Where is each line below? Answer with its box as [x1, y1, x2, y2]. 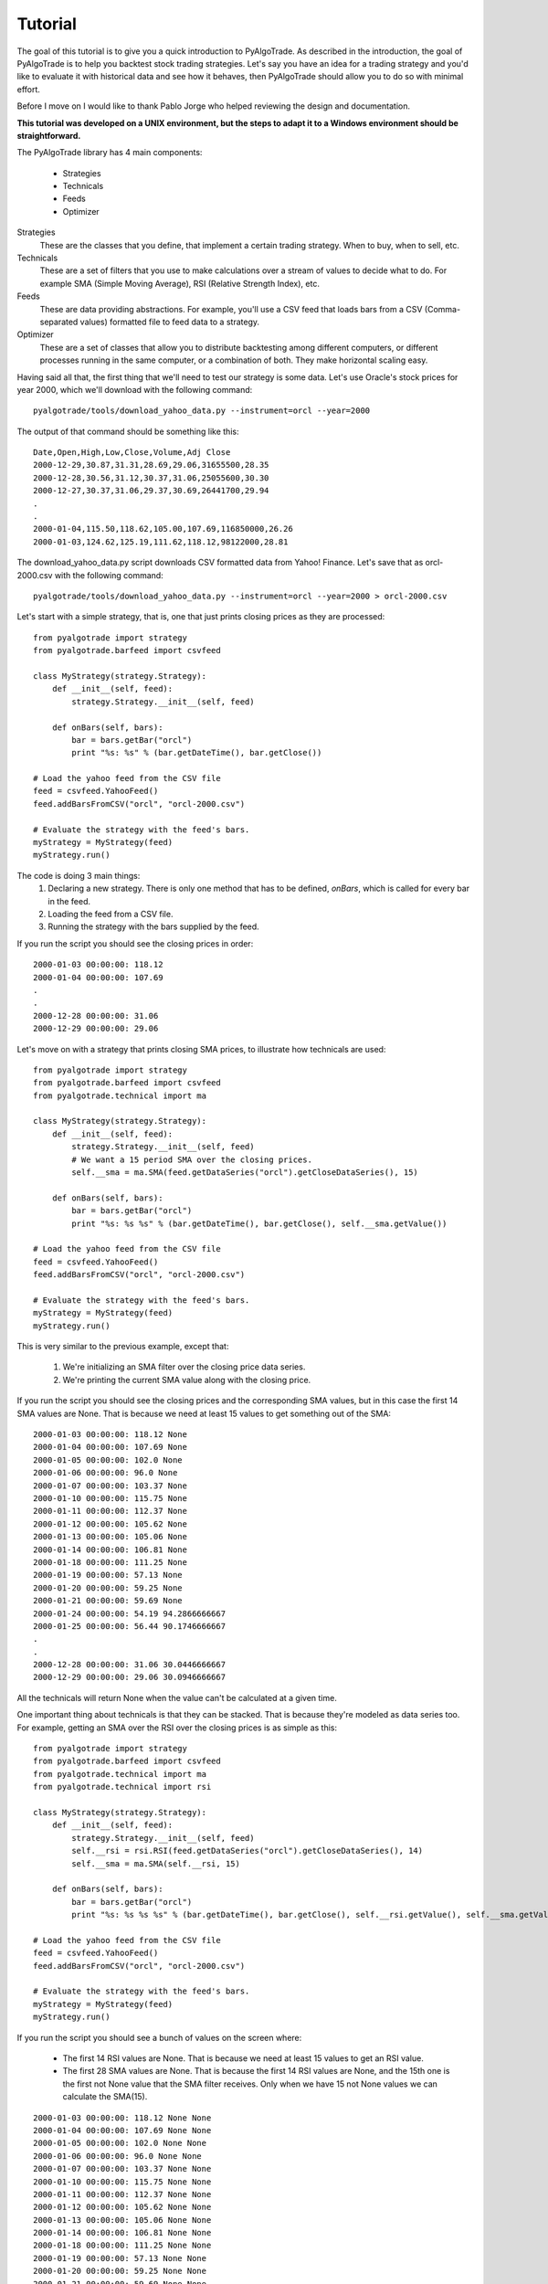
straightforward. [16, 130, 81, 141]
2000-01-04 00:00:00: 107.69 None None [33, 2125, 212, 2135]
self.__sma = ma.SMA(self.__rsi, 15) [71, 1858, 241, 1868]
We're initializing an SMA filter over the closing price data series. [62, 1361, 306, 1372]
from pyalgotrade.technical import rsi [33, 1782, 212, 1792]
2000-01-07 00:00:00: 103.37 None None [33, 2163, 212, 2174]
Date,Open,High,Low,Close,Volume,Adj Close [33, 448, 231, 458]
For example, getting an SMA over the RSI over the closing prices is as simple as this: [16, 1722, 338, 1733]
